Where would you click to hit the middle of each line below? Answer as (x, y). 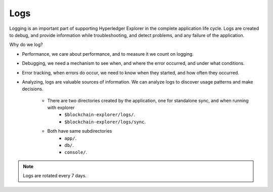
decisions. (33, 89)
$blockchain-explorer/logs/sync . (105, 122)
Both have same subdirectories (80, 131)
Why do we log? (26, 45)
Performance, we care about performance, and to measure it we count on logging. (108, 54)
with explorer (61, 108)
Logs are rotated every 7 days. (55, 176)
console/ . (76, 152)
